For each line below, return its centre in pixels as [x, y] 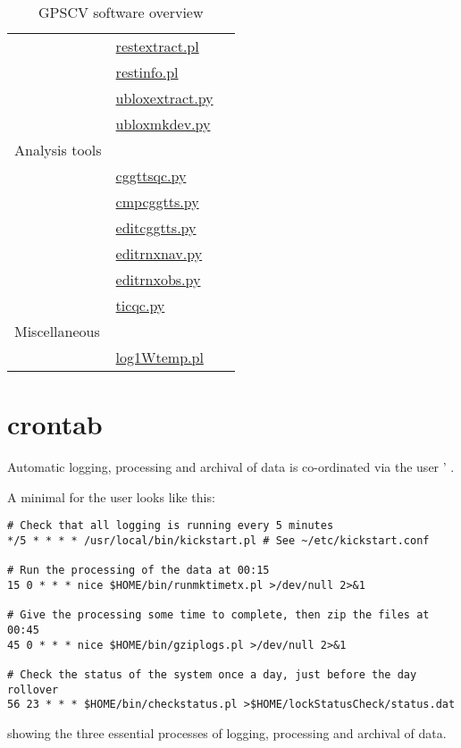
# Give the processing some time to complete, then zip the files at [218, 615]
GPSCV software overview [121, 12]
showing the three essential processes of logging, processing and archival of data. [227, 732]
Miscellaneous [57, 331]
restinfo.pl [147, 72]
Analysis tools [58, 150]
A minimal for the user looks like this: [111, 496]
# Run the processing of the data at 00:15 [138, 571]
